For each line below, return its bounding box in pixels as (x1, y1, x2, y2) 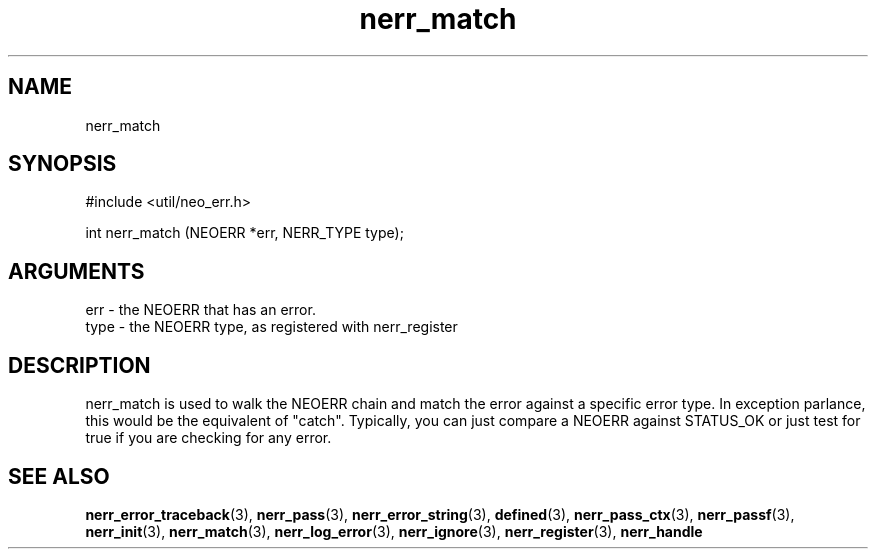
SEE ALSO (8, 463, 110, 489)
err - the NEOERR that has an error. (85, 301, 316, 319)
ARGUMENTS (8, 258, 145, 284)
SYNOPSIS (8, 151, 117, 177)
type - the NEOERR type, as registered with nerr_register (85, 318, 458, 336)
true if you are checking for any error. (85, 429, 332, 447)
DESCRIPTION (8, 352, 151, 378)
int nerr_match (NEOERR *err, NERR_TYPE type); (85, 224, 404, 242)
